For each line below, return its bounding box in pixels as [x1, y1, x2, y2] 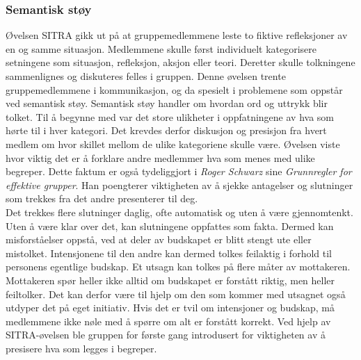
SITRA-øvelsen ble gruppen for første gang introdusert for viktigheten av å [6, 327, 326, 342]
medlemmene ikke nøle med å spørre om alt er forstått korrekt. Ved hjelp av [6, 313, 331, 328]
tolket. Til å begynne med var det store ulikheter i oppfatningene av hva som [6, 109, 334, 124]
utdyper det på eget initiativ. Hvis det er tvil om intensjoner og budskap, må [6, 300, 335, 315]
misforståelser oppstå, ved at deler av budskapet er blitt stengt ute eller [6, 232, 312, 247]
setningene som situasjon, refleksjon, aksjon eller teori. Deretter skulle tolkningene [6, 55, 355, 69]
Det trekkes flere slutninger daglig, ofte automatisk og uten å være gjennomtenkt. [6, 204, 353, 219]
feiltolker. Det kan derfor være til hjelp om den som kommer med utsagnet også [6, 286, 346, 301]
